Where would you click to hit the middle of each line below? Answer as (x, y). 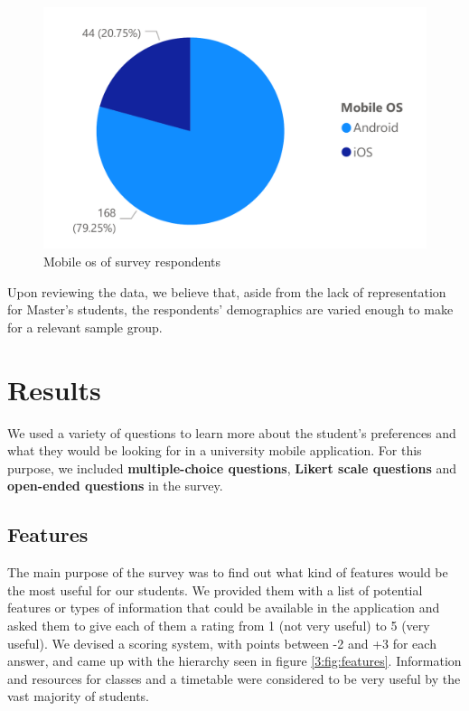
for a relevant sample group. (85, 327)
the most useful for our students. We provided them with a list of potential (215, 589)
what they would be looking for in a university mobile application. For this (215, 450)
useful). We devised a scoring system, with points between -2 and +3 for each (222, 643)
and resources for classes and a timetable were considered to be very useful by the (234, 678)
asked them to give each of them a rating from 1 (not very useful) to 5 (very (219, 625)
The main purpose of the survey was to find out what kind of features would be (228, 572)
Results (54, 389)
